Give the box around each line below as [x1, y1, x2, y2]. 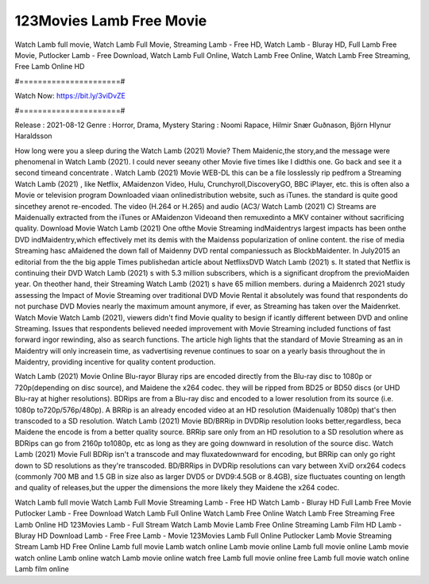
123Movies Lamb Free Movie [14, 12, 207, 29]
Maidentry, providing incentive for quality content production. [14, 358, 216, 367]
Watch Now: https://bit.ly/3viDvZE [14, 91, 126, 101]
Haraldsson [14, 131, 52, 141]
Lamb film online [14, 564, 69, 574]
